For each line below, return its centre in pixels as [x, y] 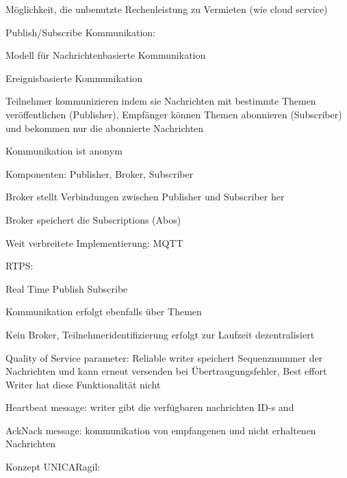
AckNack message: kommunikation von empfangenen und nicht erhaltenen [161, 430]
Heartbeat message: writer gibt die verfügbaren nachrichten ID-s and [150, 407]
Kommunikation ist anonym [64, 151]
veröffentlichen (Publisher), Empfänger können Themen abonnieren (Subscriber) [174, 114]
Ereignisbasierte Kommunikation [74, 78]
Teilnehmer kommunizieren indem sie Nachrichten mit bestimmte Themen [161, 101]
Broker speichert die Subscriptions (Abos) [93, 219]
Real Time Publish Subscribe [67, 288]
